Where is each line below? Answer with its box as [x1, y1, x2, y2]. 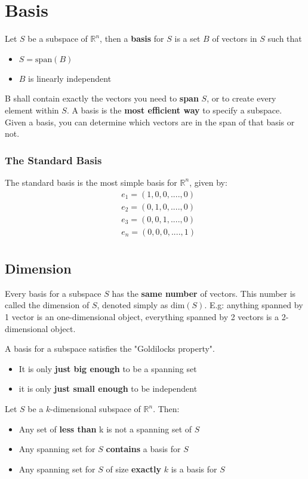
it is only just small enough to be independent [19, 382, 198, 395]
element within [5, 103, 59, 116]
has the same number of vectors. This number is [112, 287, 296, 299]
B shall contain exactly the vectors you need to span [5, 92, 199, 105]
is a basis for [171, 462, 217, 475]
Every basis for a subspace [5, 287, 101, 299]
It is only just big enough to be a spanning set [19, 362, 197, 374]
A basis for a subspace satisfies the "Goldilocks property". [5, 342, 215, 355]
